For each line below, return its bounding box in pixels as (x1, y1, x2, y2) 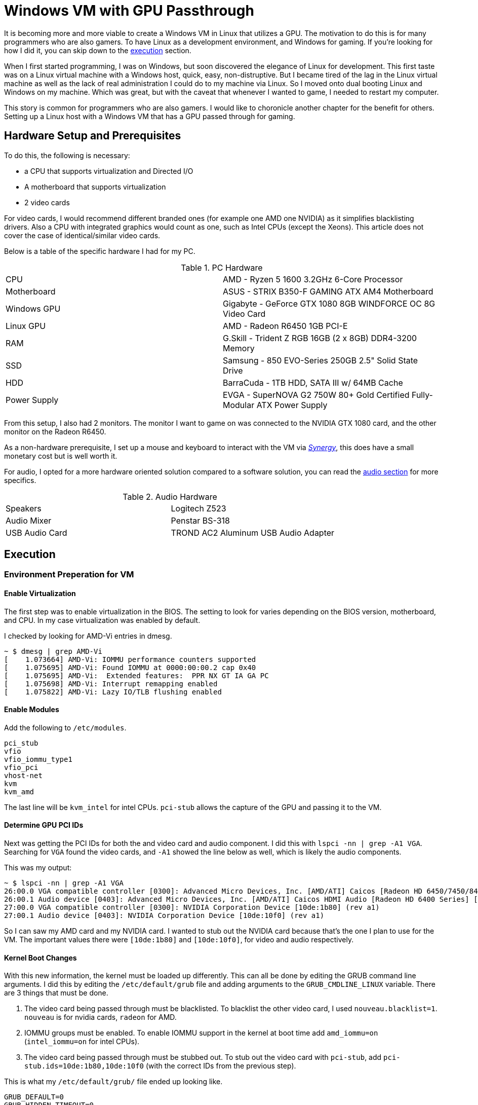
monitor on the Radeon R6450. (4, 427, 106, 436)
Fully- (412, 389, 433, 400)
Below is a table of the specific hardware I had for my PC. (4, 246, 195, 255)
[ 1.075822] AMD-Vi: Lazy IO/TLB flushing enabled (4, 687, 222, 696)
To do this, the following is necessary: (4, 151, 130, 160)
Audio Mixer (6, 515, 52, 526)
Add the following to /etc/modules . (4, 723, 127, 732)
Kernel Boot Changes (4, 953, 77, 962)
